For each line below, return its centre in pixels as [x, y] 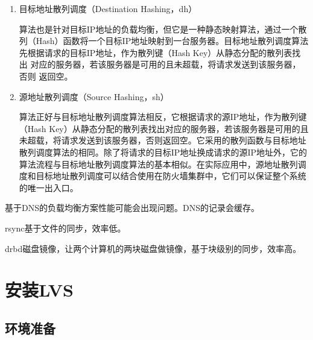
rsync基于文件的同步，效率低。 [65, 228]
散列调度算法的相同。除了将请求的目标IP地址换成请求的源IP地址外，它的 [163, 152]
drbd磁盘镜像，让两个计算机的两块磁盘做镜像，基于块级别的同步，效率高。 [153, 248]
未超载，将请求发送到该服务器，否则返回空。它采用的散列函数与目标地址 [163, 140]
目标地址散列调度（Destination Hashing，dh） [108, 8]
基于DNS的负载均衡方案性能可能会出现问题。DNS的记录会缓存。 [132, 208]
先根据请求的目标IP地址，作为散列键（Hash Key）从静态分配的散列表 [156, 52]
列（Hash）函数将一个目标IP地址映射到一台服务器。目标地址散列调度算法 [164, 41]
